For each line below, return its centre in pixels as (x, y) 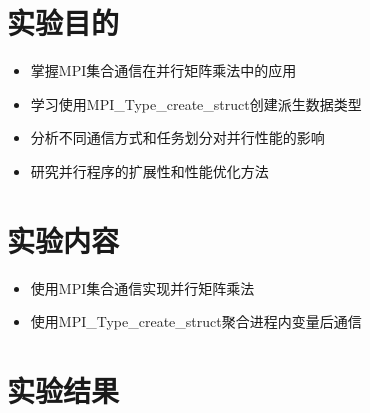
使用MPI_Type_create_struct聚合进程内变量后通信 (196, 321)
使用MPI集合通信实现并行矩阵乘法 (142, 287)
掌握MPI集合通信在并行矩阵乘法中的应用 (163, 70)
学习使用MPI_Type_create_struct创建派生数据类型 (196, 103)
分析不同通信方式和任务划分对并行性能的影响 (177, 137)
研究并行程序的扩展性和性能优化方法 (149, 170)
